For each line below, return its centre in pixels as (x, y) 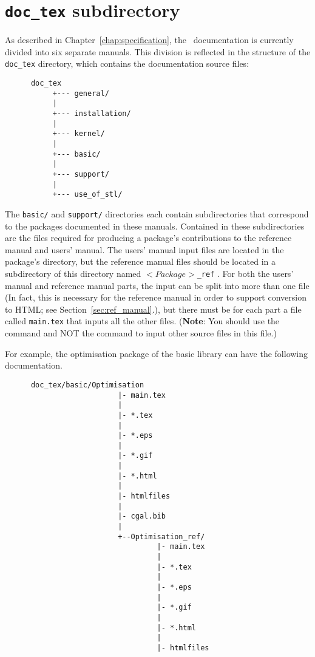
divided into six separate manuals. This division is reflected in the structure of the (158, 51)
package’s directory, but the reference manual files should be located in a (141, 261)
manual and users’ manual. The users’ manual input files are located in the (144, 249)
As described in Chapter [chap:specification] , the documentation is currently (149, 40)
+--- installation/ (92, 114)
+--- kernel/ (79, 134)
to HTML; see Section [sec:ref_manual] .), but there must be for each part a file (153, 309)
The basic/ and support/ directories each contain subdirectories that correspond (157, 213)
